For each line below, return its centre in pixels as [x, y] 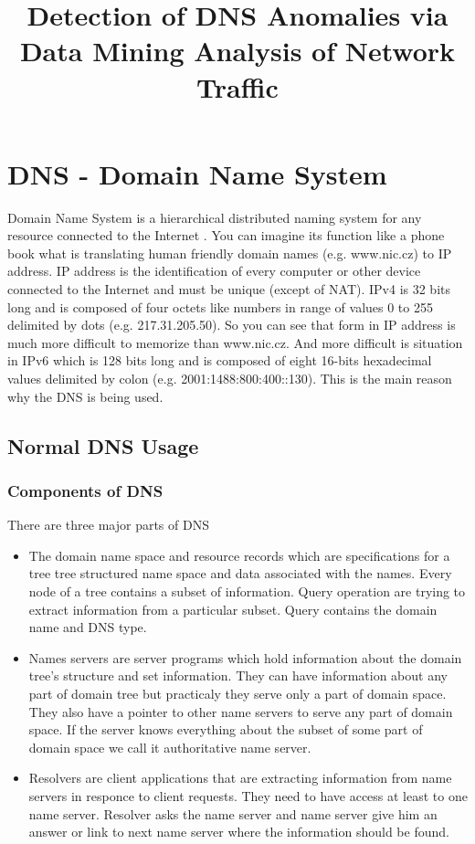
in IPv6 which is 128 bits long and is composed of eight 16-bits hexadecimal [220, 360]
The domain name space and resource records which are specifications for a [239, 555]
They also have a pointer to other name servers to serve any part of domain [241, 711]
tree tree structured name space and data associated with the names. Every [240, 573]
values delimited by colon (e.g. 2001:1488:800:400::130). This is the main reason [230, 379]
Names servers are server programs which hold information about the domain [245, 657]
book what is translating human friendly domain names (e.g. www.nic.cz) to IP [230, 253]
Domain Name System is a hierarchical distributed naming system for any [215, 217]
